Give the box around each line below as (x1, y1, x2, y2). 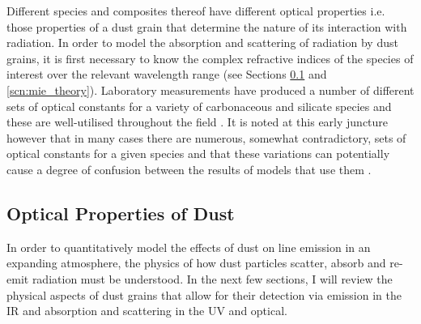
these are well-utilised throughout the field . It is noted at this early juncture (6, 113, 389, 130)
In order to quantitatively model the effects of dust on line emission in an (6, 238, 371, 255)
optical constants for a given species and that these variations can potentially (6, 145, 390, 162)
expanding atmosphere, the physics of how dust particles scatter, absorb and (6, 254, 386, 271)
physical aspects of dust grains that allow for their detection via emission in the (6, 286, 402, 303)
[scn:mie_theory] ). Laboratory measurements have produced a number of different (6, 81, 415, 98)
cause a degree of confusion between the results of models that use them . (6, 160, 372, 177)
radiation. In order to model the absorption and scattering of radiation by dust (6, 34, 398, 51)
